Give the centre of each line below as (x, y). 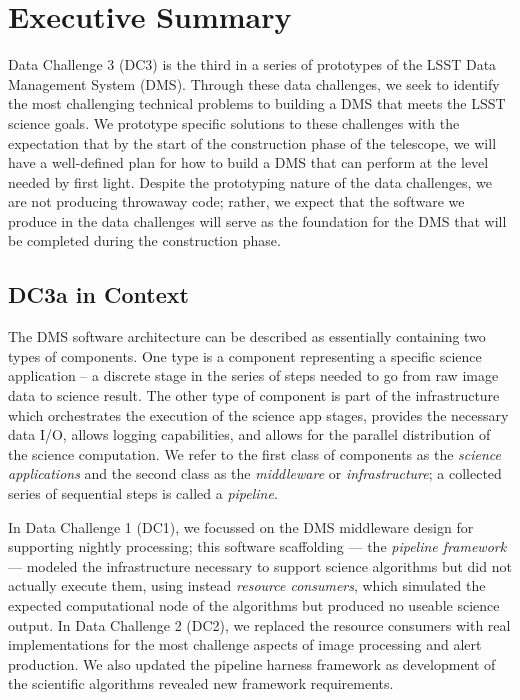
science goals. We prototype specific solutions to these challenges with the (234, 122)
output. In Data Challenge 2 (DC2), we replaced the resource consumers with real (259, 624)
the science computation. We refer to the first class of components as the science (255, 453)
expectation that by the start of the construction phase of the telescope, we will (252, 142)
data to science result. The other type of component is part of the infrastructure (254, 395)
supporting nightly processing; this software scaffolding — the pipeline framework (257, 546)
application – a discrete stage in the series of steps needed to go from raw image (253, 375)
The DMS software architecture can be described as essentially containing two (247, 336)
